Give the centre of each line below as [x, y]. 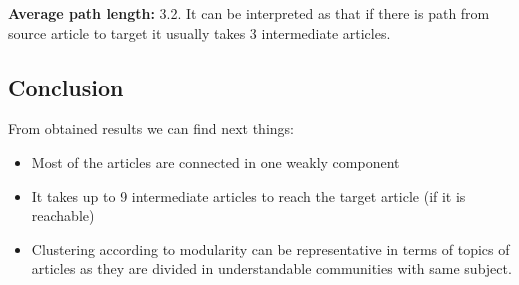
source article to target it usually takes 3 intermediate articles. [199, 32]
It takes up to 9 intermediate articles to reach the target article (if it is [248, 195]
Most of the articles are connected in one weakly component [215, 161]
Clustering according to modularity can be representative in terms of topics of [270, 248]
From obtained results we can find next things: [151, 128]
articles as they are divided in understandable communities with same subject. [271, 268]
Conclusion [66, 86]
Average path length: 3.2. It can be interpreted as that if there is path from [249, 13]
